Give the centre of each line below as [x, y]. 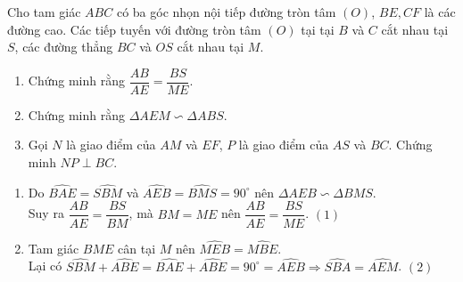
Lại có [45, 266]
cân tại [137, 248]
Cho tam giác [44, 12]
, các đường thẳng [64, 47]
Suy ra [46, 213]
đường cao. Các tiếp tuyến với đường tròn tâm [134, 29]
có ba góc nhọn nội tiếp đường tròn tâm [226, 12]
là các [440, 12]
